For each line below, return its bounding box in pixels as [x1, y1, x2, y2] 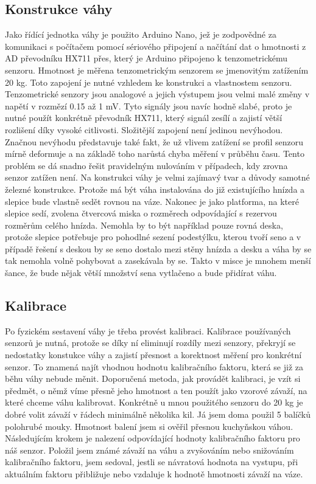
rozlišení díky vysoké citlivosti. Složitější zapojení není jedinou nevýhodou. [5, 123, 283, 136]
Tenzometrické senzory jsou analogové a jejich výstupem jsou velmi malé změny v [5, 88, 310, 100]
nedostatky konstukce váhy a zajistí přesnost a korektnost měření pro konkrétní [5, 348, 302, 361]
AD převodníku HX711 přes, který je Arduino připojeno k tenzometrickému [5, 52, 288, 64]
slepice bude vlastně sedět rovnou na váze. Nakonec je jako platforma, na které [5, 195, 299, 207]
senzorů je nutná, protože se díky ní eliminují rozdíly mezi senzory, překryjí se [5, 336, 296, 349]
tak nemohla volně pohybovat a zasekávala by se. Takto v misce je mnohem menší [5, 254, 311, 267]
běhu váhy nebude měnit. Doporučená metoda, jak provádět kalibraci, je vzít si [5, 372, 301, 385]
